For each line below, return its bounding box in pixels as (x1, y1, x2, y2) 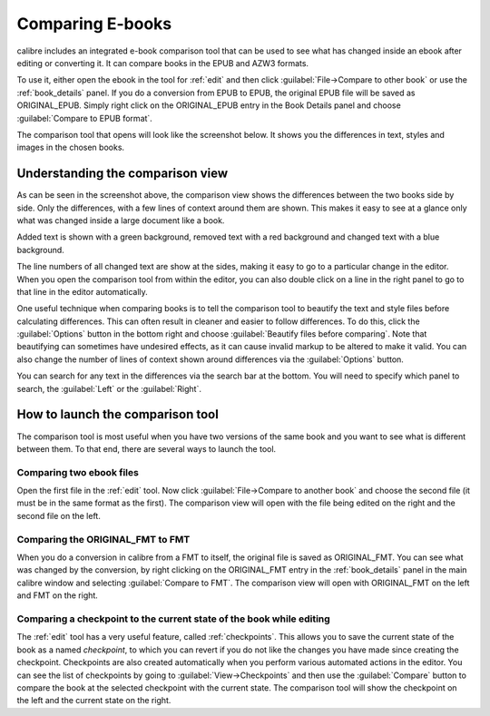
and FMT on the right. (16, 590, 99, 601)
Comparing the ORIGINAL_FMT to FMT (16, 533, 191, 545)
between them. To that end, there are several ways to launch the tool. (16, 443, 277, 454)
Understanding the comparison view (16, 166, 229, 181)
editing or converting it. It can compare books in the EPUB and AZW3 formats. (16, 57, 309, 68)
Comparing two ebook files (16, 466, 140, 478)
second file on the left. (16, 510, 102, 521)
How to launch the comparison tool (16, 407, 220, 422)
